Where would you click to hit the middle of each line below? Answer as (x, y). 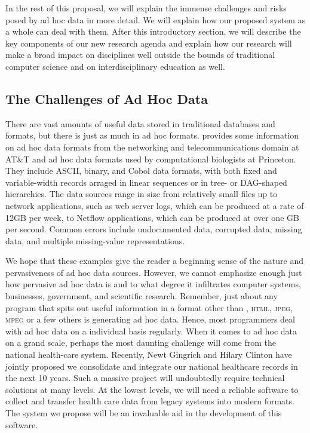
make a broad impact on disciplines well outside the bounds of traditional (140, 55)
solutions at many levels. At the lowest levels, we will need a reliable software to (152, 389)
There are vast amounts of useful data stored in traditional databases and (140, 123)
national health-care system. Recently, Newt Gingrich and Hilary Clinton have (149, 354)
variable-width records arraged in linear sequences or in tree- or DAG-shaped (146, 182)
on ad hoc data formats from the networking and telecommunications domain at (152, 147)
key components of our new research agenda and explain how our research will (149, 43)
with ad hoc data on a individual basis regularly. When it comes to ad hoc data (151, 331)
